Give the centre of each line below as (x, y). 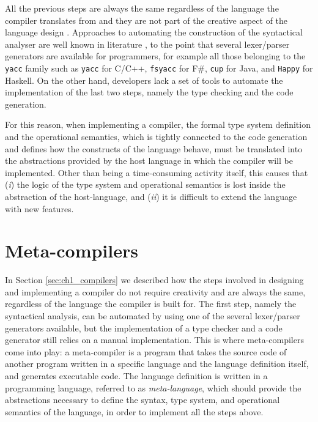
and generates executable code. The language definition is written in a (136, 376)
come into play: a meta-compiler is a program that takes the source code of (146, 351)
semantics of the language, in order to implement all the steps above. (134, 411)
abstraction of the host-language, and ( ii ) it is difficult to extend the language (151, 196)
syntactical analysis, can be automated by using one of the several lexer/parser (153, 316)
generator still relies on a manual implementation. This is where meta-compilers (154, 340)
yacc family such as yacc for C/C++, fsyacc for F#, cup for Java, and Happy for (159, 68)
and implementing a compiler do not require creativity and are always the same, (155, 291)
